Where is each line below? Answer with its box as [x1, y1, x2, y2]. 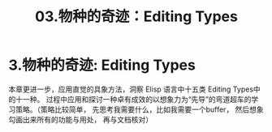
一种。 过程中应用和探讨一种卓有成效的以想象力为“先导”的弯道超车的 [22, 94, 252, 104]
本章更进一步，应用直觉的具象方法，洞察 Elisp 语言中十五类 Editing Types [8, 84, 254, 94]
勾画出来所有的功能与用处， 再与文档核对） [8, 114, 153, 124]
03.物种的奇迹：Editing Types [35, 7, 238, 26]
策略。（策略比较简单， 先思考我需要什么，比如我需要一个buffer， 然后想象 [15, 104, 264, 114]
